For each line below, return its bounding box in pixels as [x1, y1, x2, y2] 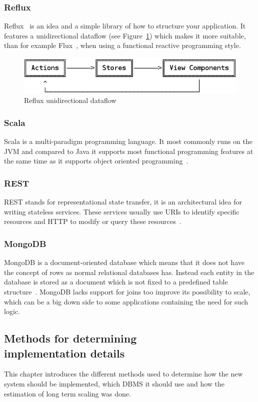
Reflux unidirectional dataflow [24, 95, 116, 105]
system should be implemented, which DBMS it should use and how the [4, 378, 224, 389]
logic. [4, 306, 20, 316]
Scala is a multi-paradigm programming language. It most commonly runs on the [4, 136, 252, 146]
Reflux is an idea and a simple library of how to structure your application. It [4, 20, 246, 31]
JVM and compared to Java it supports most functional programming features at [4, 145, 253, 156]
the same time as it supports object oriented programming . [4, 155, 188, 166]
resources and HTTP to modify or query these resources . [4, 216, 181, 226]
